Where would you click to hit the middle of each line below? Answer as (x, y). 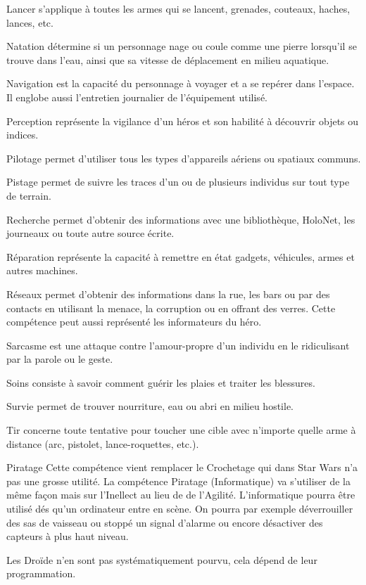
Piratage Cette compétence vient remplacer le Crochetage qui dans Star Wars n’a (182, 467)
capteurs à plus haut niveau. (68, 536)
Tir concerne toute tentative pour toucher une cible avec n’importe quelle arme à (181, 430)
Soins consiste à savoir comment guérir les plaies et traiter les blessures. (161, 382)
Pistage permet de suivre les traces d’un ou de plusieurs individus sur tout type (178, 182)
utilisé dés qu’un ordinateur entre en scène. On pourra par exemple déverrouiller (180, 509)
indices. (23, 135)
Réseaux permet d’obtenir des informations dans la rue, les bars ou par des (168, 294)
